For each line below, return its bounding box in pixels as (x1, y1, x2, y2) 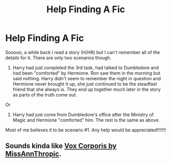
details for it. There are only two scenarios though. (5, 55, 112, 61)
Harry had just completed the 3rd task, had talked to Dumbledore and (12, 64, 159, 71)
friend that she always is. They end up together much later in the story (12, 86, 161, 92)
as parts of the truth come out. (12, 91, 78, 98)
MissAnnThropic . (5, 150, 62, 158)
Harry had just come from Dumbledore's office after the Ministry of (12, 111, 154, 118)
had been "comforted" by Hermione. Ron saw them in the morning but (12, 70, 161, 76)
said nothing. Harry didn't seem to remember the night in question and (12, 75, 161, 81)
